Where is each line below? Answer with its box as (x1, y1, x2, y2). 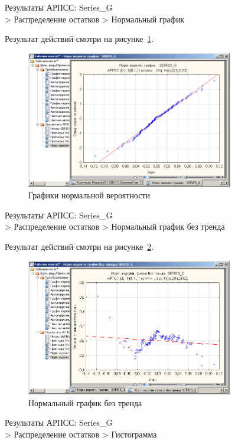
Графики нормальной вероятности (28, 189, 151, 201)
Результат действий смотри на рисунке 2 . (5, 240, 154, 252)
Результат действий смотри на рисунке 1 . (5, 32, 154, 45)
